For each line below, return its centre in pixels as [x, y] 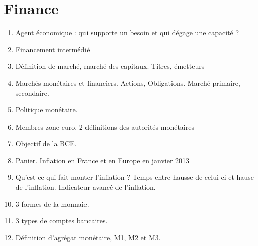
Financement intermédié [53, 49]
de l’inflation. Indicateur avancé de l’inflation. [85, 187]
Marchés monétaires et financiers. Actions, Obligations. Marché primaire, [128, 83]
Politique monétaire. [47, 110]
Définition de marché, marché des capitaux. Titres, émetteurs [110, 66]
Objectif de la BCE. [46, 143]
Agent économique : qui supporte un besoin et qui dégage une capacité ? [127, 32]
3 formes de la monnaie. [52, 204]
